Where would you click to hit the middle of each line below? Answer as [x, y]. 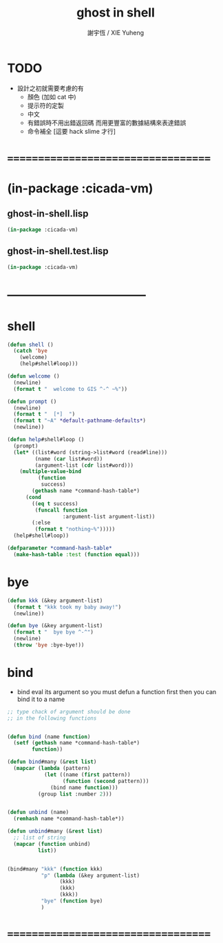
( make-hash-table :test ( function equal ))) [76, 554]
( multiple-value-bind [50, 472]
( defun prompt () [32, 401]
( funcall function [61, 510]
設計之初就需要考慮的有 [50, 88]
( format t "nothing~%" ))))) [75, 529]
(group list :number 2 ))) [75, 794]
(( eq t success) [55, 504]
